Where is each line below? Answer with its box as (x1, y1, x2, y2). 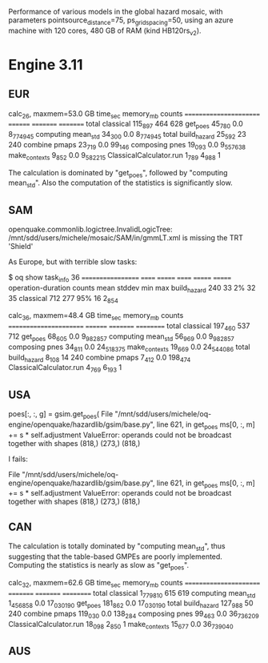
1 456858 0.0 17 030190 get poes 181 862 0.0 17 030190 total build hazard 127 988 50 (8, 598, 254, 610)
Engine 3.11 (8, 55, 83, 74)
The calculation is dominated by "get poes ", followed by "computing (8, 167, 228, 179)
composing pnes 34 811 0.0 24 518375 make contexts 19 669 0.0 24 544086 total (8, 342, 250, 353)
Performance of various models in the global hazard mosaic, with (8, 7, 223, 16)
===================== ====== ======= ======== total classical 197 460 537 (8, 321, 250, 332)
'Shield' (8, 241, 34, 251)
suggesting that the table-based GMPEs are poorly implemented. (8, 552, 222, 561)
